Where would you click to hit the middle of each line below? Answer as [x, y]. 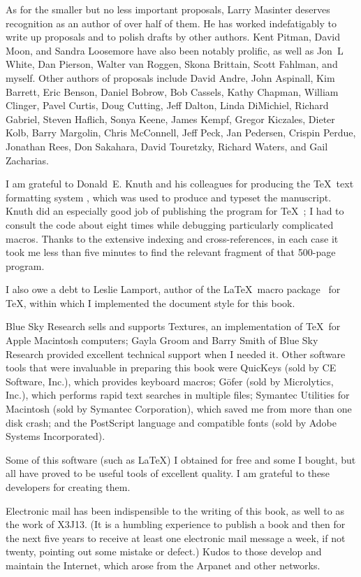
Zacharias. [27, 160]
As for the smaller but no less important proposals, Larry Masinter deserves [168, 9]
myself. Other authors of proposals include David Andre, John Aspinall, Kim [170, 77]
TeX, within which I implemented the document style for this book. [150, 302]
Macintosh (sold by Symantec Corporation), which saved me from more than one [179, 409]
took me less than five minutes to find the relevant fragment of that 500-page [171, 252]
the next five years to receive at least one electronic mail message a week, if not [176, 537]
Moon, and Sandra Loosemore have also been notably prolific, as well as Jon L [175, 50]
